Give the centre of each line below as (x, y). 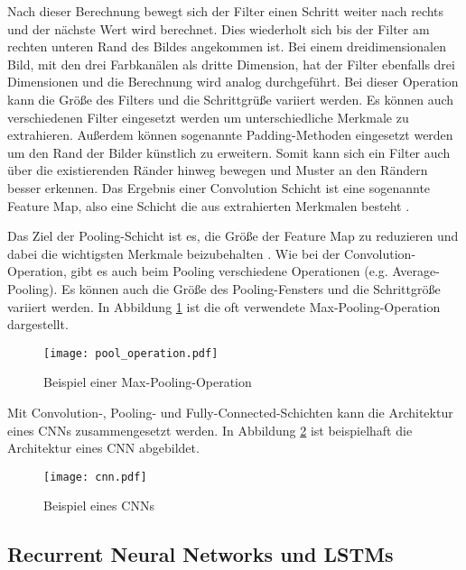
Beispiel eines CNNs (99, 506)
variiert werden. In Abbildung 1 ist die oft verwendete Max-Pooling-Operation (224, 306)
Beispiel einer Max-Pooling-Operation (148, 382)
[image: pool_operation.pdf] (131, 353)
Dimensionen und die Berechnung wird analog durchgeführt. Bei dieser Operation (233, 82)
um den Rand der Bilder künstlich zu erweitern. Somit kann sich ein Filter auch (229, 152)
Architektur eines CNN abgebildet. (103, 448)
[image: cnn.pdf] (95, 477)
